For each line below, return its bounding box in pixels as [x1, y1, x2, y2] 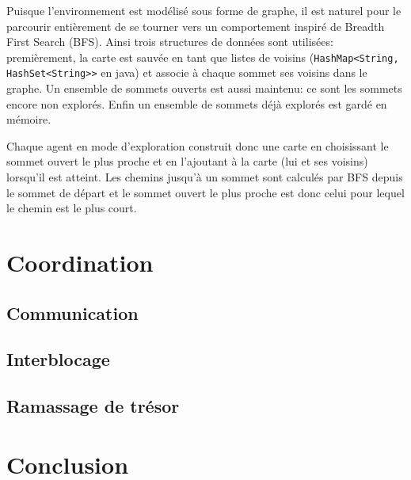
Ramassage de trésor [6, 394, 180, 418]
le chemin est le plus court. [6, 200, 137, 216]
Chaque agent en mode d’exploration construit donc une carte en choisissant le [6, 137, 389, 154]
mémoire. [6, 111, 51, 128]
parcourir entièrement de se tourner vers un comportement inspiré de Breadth [6, 17, 385, 34]
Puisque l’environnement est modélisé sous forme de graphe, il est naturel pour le [6, 2, 401, 18]
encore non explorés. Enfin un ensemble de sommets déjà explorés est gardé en [6, 95, 387, 112]
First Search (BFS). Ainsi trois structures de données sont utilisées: [6, 33, 333, 50]
